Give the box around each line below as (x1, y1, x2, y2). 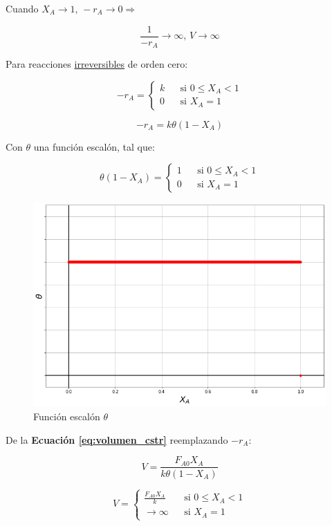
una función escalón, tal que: (33, 139, 155, 153)
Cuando (6, 1, 39, 15)
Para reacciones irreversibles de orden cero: (6, 57, 188, 71)
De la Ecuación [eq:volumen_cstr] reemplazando (6, 432, 228, 447)
